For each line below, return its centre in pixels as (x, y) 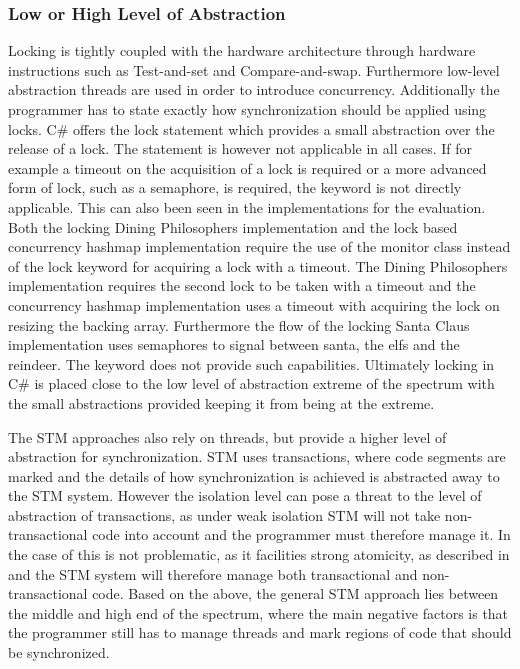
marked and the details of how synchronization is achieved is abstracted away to (254, 475)
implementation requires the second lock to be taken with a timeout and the (242, 285)
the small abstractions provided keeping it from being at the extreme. (221, 402)
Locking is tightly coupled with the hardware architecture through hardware (242, 50)
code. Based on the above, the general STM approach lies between (295, 593)
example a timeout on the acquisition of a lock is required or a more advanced (247, 167)
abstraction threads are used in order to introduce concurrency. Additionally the (254, 89)
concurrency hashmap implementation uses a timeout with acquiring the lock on (254, 304)
